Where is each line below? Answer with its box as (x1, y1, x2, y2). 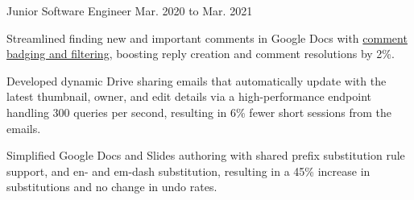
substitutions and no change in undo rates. (6, 178, 217, 195)
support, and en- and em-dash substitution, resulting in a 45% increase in (6, 162, 371, 179)
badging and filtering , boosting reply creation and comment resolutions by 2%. (6, 45, 395, 62)
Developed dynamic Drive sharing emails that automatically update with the (6, 72, 387, 89)
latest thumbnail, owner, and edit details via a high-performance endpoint (6, 88, 371, 105)
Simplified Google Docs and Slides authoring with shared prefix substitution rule (6, 147, 405, 164)
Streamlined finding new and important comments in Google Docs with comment (6, 29, 408, 46)
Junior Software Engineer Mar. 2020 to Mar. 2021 (6, 2, 253, 19)
